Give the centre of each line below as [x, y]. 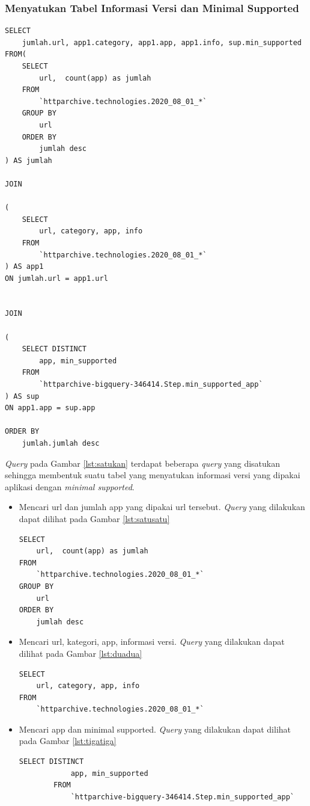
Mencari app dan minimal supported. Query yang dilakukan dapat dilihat [155, 729]
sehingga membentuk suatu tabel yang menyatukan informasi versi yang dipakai [153, 475]
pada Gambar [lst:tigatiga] [68, 741]
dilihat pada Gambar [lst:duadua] [81, 653]
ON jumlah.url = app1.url [56, 278]
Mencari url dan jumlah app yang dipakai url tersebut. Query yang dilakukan [162, 507]
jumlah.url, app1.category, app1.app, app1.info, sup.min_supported [162, 42]
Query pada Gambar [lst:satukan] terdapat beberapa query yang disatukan [143, 463]
